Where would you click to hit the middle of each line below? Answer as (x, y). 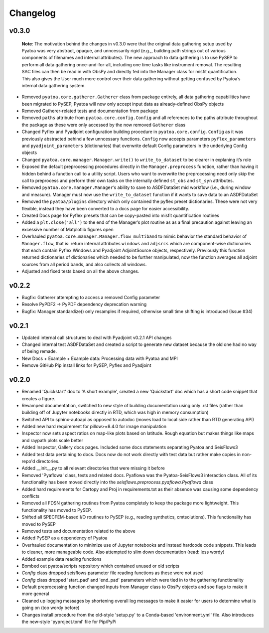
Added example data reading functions (62, 559)
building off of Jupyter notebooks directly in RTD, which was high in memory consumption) (115, 412)
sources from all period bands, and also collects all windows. (84, 264)
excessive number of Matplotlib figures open (68, 229)
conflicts (31, 496)
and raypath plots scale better (52, 440)
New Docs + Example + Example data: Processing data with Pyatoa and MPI (100, 358)
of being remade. (39, 351)
